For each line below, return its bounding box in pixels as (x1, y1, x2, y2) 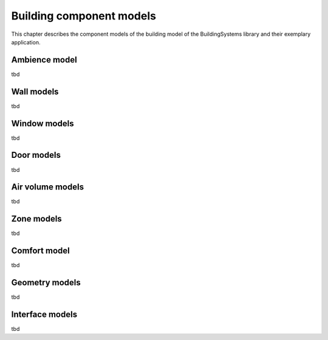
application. (11, 38, 41, 46)
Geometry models (11, 277, 81, 288)
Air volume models (11, 182, 84, 192)
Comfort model (11, 246, 70, 256)
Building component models (11, 9, 156, 22)
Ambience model (11, 55, 77, 65)
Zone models (11, 214, 62, 224)
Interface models (11, 310, 78, 319)
